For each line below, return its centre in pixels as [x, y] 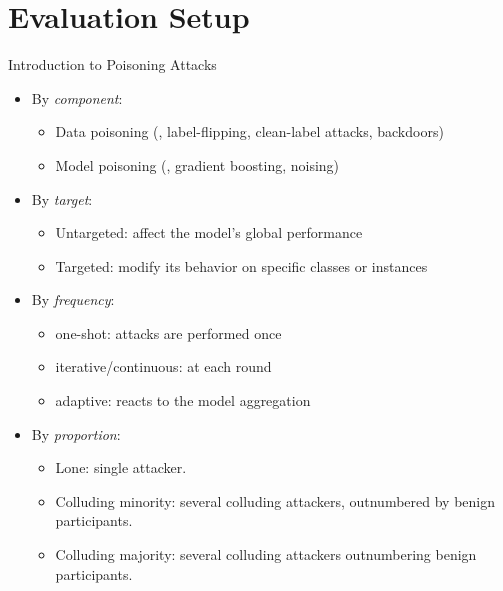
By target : [62, 198]
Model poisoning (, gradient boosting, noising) [197, 164]
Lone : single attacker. [121, 467]
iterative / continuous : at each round [163, 366]
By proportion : [76, 433]
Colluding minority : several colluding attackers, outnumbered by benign [275, 500]
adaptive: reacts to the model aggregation [183, 400]
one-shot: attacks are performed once [168, 332]
